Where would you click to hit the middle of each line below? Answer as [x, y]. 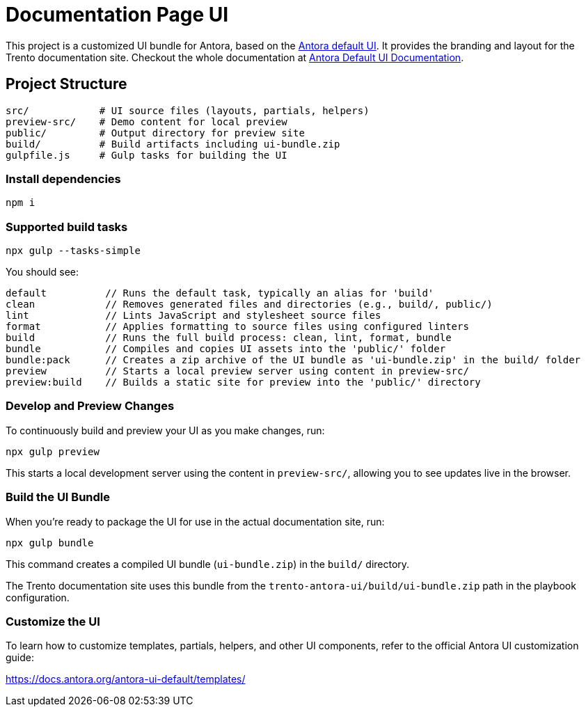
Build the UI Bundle [58, 497]
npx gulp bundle [50, 543]
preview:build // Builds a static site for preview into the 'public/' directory [243, 382]
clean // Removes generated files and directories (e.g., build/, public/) [249, 304]
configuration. [38, 597]
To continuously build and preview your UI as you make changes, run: [165, 430]
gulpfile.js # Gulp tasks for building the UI [146, 155]
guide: [20, 658]
